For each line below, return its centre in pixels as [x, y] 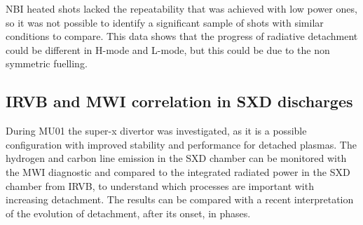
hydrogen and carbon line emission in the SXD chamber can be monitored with [176, 158]
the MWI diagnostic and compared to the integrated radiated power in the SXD [178, 171]
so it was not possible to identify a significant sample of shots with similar [165, 22]
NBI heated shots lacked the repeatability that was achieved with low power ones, [181, 8]
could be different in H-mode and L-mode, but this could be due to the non [168, 49]
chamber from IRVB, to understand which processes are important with [160, 185]
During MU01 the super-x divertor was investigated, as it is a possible [156, 131]
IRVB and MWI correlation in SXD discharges [179, 101]
